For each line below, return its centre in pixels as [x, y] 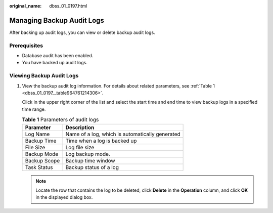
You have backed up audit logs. [55, 63]
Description [80, 127]
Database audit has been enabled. [58, 56]
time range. [34, 109]
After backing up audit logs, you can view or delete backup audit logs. [82, 32]
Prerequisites [26, 46]
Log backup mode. [88, 154]
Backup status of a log [92, 167]
